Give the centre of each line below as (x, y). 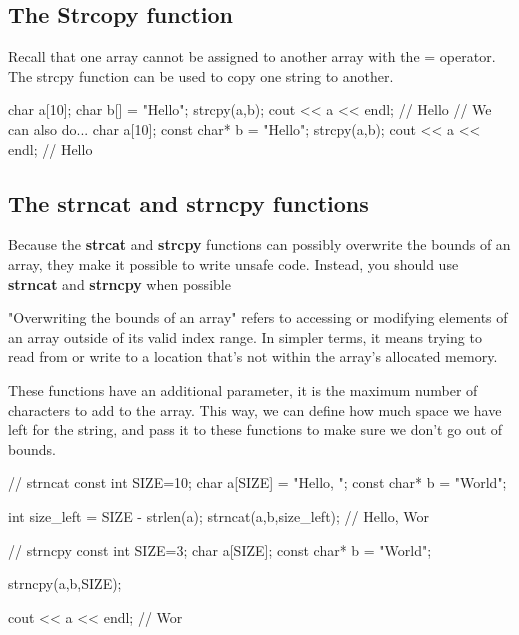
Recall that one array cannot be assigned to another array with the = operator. (252, 56)
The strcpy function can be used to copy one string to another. (201, 75)
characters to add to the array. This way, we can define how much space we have (255, 409)
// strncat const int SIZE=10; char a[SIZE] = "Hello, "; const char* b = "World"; (257, 482)
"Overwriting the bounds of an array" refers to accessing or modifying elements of (258, 317)
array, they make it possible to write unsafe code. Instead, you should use (233, 263)
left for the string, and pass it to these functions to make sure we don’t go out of (255, 429)
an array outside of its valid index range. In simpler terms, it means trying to (245, 336)
